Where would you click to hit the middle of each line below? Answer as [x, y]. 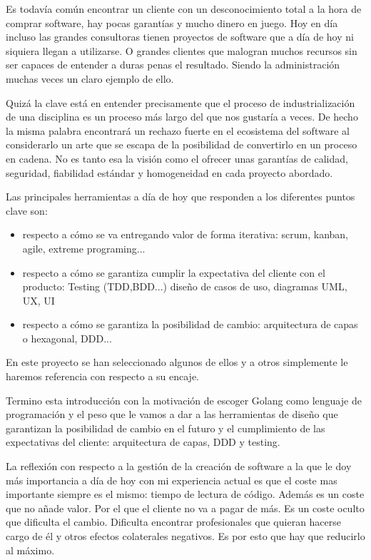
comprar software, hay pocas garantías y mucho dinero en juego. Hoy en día [172, 22]
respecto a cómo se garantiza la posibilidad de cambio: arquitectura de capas [190, 324]
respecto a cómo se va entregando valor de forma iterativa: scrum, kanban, [185, 234]
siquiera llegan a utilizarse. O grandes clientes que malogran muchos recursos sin [182, 50]
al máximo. [30, 550]
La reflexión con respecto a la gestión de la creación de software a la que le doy [179, 466]
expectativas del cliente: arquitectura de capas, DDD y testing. [143, 442]
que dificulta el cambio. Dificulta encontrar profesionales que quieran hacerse [174, 522]
